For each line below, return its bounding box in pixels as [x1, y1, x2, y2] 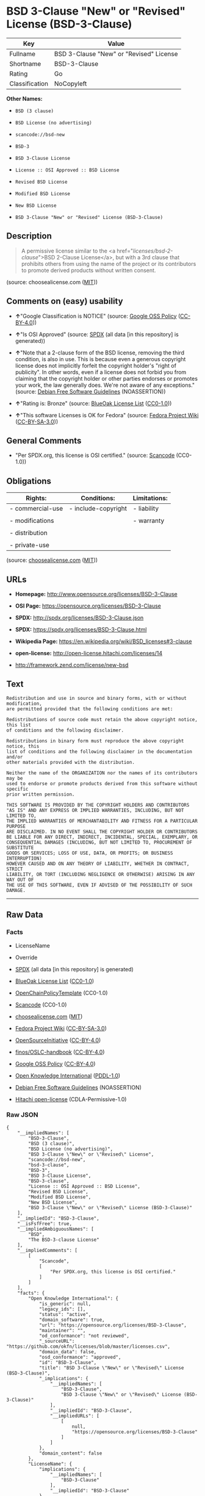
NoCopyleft [54, 79, 87, 88]
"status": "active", [38, 1311, 92, 1317]
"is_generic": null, [38, 1301, 92, 1307]
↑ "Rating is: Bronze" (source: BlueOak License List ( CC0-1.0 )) [15, 400, 172, 407]
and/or [6, 753, 23, 760]
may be [6, 775, 23, 782]
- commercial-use [9, 505, 63, 513]
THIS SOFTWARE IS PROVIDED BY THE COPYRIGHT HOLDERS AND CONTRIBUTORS [6, 802, 190, 808]
